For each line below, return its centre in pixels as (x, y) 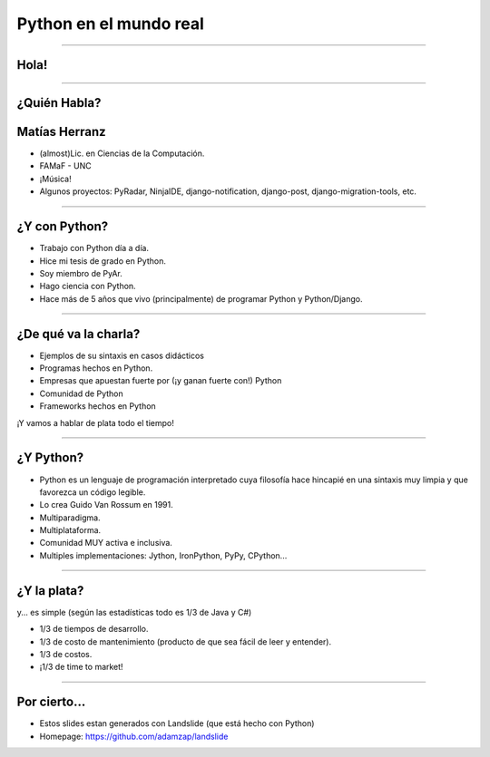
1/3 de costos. (66, 654)
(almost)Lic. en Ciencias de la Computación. (122, 153)
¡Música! (55, 179)
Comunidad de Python (81, 393)
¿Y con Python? (63, 227)
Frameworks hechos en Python (98, 406)
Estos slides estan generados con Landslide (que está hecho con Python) (177, 723)
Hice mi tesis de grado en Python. (103, 261)
